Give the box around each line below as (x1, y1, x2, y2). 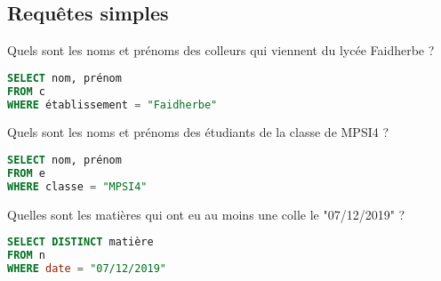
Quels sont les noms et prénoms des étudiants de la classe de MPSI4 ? (7, 123, 389, 141)
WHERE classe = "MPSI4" (7, 180, 148, 193)
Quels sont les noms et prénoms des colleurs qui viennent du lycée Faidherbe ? (7, 41, 435, 60)
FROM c (7, 84, 45, 98)
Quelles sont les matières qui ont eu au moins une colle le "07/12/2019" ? (7, 205, 405, 223)
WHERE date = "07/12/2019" (7, 261, 167, 275)
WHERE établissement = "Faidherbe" (7, 98, 218, 111)
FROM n (7, 249, 45, 262)
